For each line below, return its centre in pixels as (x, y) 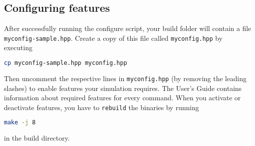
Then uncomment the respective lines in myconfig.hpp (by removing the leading (125, 78)
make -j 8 (20, 123)
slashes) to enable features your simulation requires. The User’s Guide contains (123, 88)
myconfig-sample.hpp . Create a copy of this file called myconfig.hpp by (113, 38)
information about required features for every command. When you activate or (122, 98)
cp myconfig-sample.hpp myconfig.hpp (66, 63)
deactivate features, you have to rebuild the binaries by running (101, 107)
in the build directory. (37, 138)
